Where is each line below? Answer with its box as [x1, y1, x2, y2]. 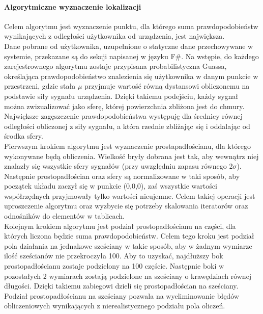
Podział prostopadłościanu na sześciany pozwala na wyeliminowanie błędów [4, 290, 239, 301]
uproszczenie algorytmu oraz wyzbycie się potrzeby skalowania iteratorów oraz [4, 200, 248, 211]
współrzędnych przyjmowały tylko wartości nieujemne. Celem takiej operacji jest [4, 190, 255, 201]
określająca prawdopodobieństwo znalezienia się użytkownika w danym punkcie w [4, 70, 258, 81]
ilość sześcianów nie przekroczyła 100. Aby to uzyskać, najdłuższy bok [4, 250, 223, 261]
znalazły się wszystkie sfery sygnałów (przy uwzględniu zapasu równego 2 [4, 161, 233, 171]
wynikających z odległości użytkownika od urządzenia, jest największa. [4, 31, 225, 41]
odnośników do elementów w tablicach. [4, 211, 125, 221]
